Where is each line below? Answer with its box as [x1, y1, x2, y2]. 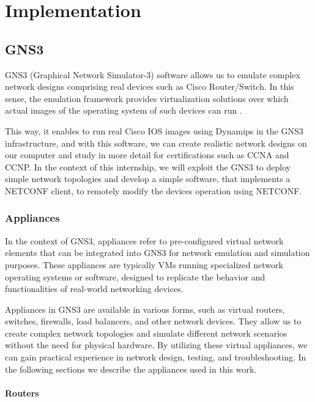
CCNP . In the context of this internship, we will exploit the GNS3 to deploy [5, 160, 291, 173]
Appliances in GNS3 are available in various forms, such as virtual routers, [5, 302, 285, 315]
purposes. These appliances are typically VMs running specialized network [5, 258, 283, 271]
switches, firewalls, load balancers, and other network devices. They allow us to [5, 315, 302, 327]
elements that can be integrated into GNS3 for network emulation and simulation [5, 246, 310, 259]
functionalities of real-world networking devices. [5, 282, 183, 295]
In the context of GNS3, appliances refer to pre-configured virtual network [5, 234, 284, 247]
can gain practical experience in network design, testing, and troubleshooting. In [5, 351, 306, 364]
